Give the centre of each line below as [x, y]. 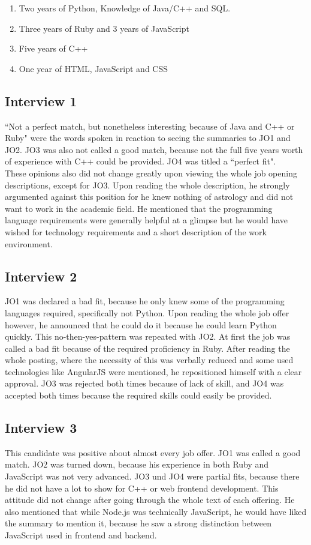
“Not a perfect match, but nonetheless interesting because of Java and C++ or [150, 126]
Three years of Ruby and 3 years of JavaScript [104, 28]
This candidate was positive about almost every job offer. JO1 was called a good [153, 452]
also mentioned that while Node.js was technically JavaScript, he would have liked [156, 511]
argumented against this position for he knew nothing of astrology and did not [149, 197]
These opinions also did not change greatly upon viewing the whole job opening [151, 173]
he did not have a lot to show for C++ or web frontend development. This [142, 488]
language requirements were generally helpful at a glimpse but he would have [147, 220]
